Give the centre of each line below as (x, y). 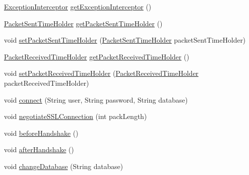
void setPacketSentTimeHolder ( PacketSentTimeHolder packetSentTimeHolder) (125, 40)
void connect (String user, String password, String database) (96, 99)
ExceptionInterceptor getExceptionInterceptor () (78, 6)
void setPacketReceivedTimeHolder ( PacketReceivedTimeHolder (101, 73)
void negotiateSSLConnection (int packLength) (75, 116)
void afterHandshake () (39, 149)
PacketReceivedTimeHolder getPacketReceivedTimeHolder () (97, 56)
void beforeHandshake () (41, 133)
